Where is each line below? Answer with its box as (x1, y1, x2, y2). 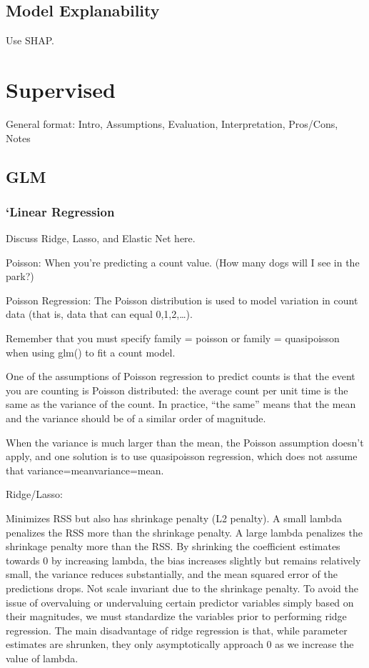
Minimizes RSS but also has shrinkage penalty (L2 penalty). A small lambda (6, 511, 343, 526)
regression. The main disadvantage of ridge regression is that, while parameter (6, 622, 348, 637)
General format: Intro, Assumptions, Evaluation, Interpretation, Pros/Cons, (6, 116, 338, 131)
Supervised (6, 74, 116, 104)
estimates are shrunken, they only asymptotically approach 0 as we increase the (6, 637, 354, 652)
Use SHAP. (6, 33, 54, 48)
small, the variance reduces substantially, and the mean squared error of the (6, 567, 338, 582)
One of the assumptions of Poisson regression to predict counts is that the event (6, 369, 355, 384)
